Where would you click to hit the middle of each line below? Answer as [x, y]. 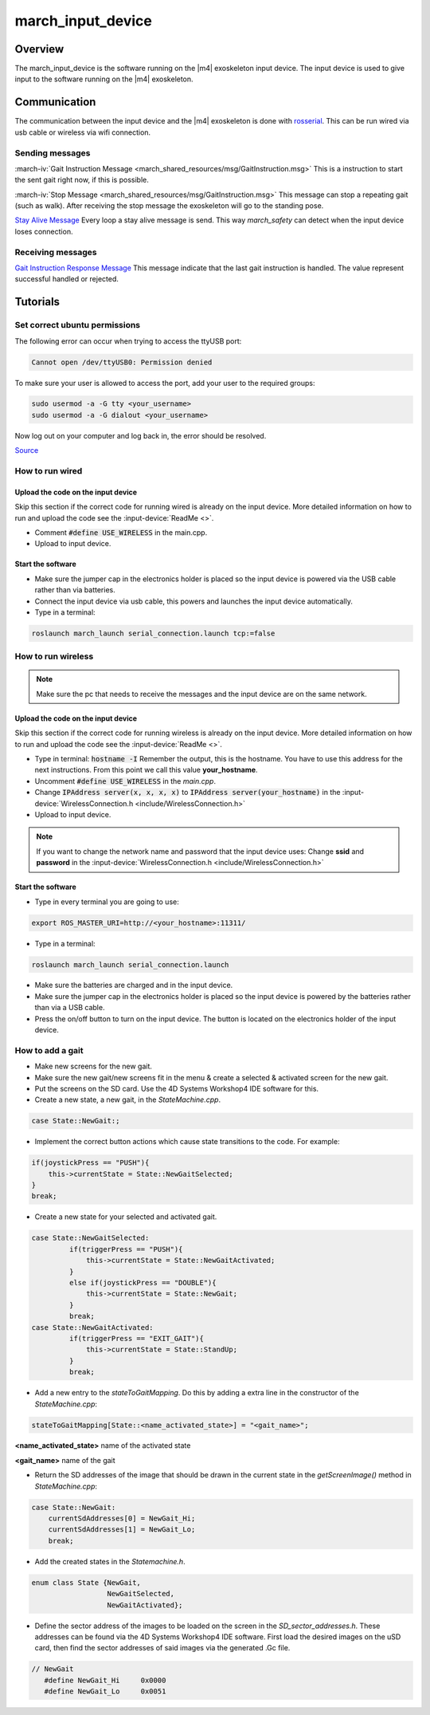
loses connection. [44, 231]
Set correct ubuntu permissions [78, 325]
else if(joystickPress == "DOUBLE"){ [143, 1283]
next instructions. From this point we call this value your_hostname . [146, 770]
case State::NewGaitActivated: [93, 1327]
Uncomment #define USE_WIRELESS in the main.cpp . [125, 781]
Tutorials [37, 302]
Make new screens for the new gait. [94, 1066]
